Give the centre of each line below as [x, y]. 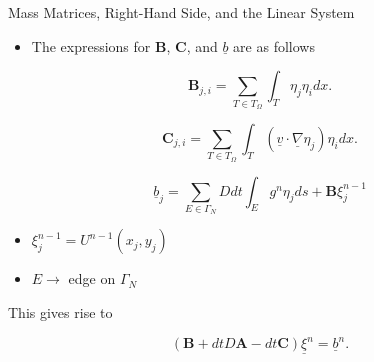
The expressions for [91, 45]
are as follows [274, 45]
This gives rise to [60, 311]
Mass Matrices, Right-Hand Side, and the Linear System [181, 12]
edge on [92, 278]
